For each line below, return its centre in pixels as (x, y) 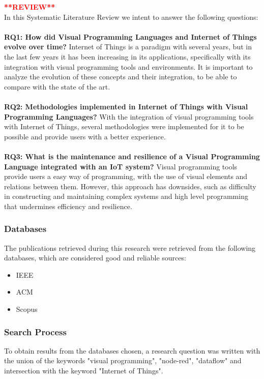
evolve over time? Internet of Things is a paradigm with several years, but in (128, 47)
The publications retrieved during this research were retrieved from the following (130, 247)
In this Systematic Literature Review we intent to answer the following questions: (131, 17)
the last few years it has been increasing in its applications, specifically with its (127, 56)
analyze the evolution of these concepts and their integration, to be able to (121, 77)
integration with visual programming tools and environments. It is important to (128, 66)
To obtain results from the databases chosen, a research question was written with (132, 350)
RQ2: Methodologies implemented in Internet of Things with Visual (126, 106)
